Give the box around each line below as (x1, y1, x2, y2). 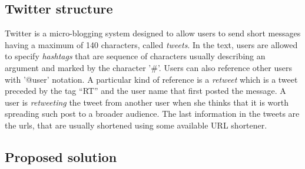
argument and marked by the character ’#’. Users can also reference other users (5, 61, 292, 73)
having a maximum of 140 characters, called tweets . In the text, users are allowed (5, 38, 298, 50)
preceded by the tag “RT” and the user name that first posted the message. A (5, 84, 286, 97)
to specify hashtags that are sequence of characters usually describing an (5, 50, 266, 62)
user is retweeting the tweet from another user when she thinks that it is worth (5, 96, 289, 108)
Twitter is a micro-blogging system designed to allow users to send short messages (5, 27, 301, 39)
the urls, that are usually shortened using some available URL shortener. (5, 119, 267, 131)
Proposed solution (5, 147, 117, 165)
